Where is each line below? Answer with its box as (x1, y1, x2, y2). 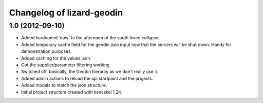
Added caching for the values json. (21, 55, 92, 61)
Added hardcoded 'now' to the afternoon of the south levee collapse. (21, 35, 160, 41)
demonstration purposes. (21, 48, 72, 54)
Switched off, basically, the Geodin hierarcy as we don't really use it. (21, 69, 158, 74)
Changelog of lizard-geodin (9, 7, 123, 18)
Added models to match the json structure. (21, 82, 107, 88)
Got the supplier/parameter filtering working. (21, 62, 111, 68)
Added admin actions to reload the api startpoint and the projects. (21, 75, 153, 81)
